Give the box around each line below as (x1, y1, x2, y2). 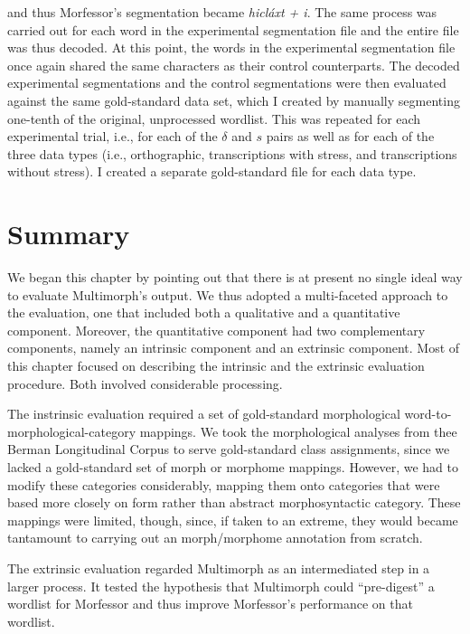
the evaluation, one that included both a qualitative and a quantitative (7, 303, 400, 322)
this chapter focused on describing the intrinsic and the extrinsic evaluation (7, 356, 425, 375)
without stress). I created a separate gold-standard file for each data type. (7, 162, 417, 181)
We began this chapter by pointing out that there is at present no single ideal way (7, 268, 463, 287)
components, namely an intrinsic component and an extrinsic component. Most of (7, 338, 460, 357)
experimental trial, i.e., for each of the (7, 127, 218, 146)
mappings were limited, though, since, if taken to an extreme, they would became (7, 510, 458, 529)
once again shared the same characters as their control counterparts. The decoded (7, 55, 460, 74)
